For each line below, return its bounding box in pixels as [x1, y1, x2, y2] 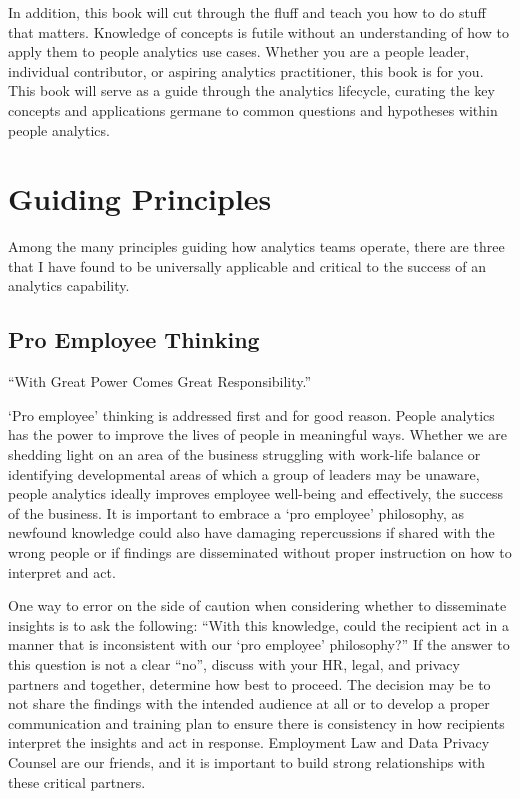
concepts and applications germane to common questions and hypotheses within [8, 99, 498, 120]
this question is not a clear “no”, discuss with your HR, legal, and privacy [8, 653, 460, 674]
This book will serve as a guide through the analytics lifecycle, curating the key [8, 80, 495, 101]
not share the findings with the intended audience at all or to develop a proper [8, 693, 490, 714]
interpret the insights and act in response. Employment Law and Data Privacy [8, 732, 490, 753]
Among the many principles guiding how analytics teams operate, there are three [8, 236, 505, 257]
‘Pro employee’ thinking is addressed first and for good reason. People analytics [8, 404, 495, 425]
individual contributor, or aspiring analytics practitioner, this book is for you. [8, 60, 484, 81]
